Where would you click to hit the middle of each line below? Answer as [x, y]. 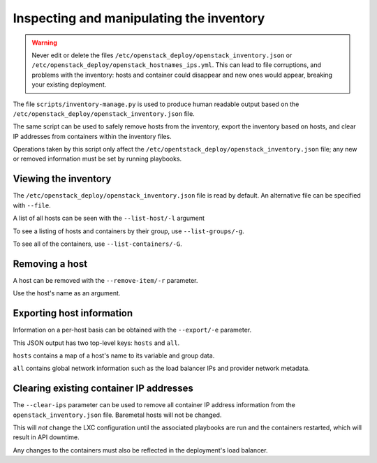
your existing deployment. [69, 84]
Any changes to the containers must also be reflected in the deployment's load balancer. [140, 450]
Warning [44, 43]
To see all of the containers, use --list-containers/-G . [97, 244]
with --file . [32, 205]
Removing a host [50, 264]
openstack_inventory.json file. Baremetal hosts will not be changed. [117, 415]
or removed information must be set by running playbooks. [97, 159]
